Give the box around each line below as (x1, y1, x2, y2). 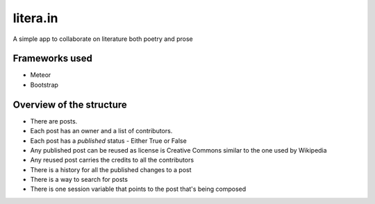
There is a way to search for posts (30, 176, 128, 184)
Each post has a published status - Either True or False (30, 136, 187, 145)
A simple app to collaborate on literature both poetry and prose (12, 35, 194, 43)
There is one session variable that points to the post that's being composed (30, 185, 247, 194)
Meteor (30, 71, 51, 79)
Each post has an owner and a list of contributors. (30, 127, 173, 135)
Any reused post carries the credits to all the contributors (30, 156, 194, 164)
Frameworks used (12, 53, 93, 65)
